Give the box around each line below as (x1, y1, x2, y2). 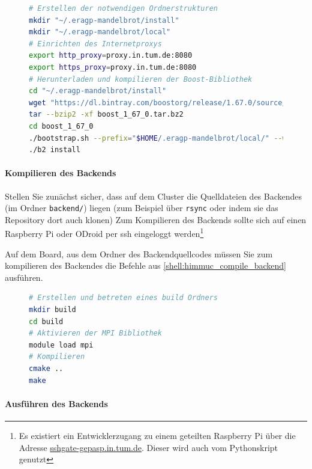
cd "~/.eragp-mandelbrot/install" (29, 87, 167, 96)
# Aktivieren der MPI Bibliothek (29, 329, 162, 338)
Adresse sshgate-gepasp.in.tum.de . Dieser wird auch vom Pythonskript (19, 441, 278, 453)
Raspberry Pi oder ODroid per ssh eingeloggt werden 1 (5, 225, 204, 240)
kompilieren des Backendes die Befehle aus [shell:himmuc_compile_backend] (5, 259, 286, 272)
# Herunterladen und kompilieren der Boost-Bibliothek (29, 75, 253, 84)
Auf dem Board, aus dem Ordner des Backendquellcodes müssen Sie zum (5, 247, 273, 260)
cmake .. (29, 364, 64, 373)
